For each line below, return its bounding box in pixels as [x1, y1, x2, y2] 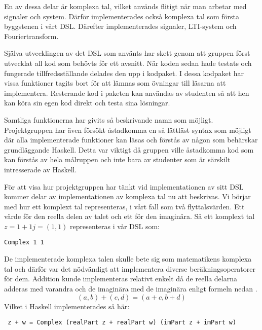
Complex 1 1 [4, 239, 44, 246]
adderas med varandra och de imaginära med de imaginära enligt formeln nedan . [4, 283, 257, 294]
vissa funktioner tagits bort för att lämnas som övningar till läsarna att [4, 78, 226, 88]
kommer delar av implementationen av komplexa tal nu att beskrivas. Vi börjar [4, 191, 251, 202]
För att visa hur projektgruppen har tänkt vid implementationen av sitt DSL [4, 181, 244, 192]
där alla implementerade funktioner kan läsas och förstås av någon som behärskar [4, 134, 258, 145]
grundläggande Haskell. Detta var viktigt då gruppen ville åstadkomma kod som [4, 144, 254, 155]
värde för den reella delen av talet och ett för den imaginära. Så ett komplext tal [4, 211, 255, 222]
